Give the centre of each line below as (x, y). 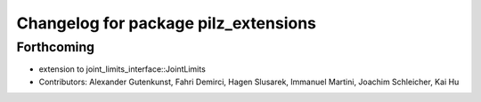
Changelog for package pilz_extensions (166, 23)
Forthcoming (56, 47)
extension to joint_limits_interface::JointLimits (122, 69)
